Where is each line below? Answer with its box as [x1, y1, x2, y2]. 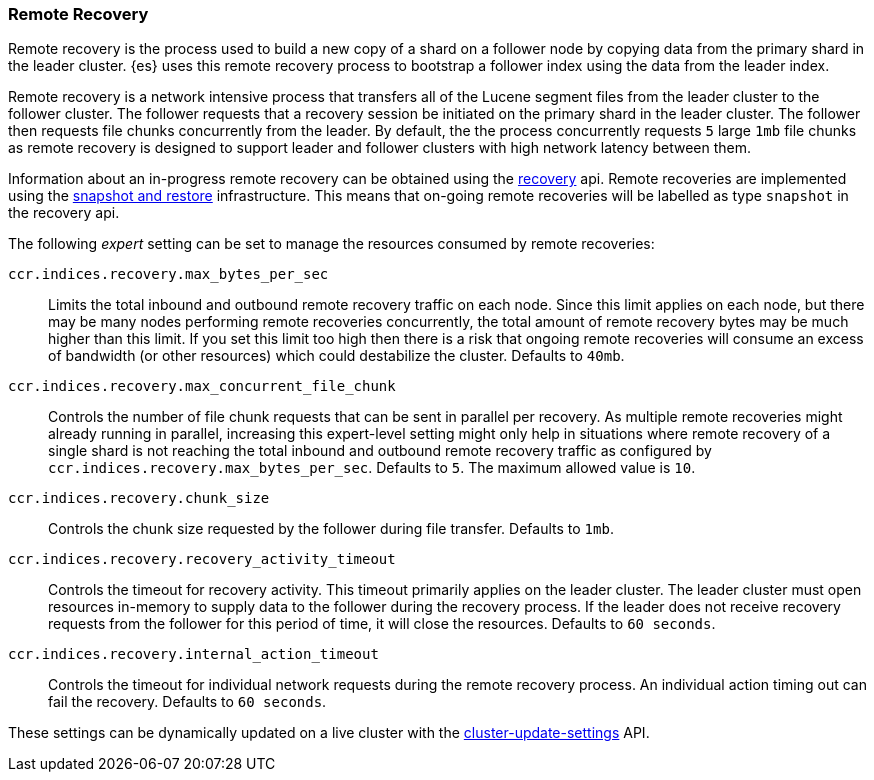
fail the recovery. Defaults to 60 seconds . [48, 693, 327, 711]
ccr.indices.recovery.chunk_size [8, 490, 270, 507]
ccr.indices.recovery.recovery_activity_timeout [8, 551, 396, 568]
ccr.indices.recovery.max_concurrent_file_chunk [8, 378, 396, 395]
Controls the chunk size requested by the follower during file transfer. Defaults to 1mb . [48, 520, 614, 538]
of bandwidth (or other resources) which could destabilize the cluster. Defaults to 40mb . [48, 347, 625, 365]
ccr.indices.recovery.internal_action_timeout [8, 646, 379, 663]
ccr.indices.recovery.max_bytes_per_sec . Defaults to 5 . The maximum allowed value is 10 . [48, 459, 696, 477]
